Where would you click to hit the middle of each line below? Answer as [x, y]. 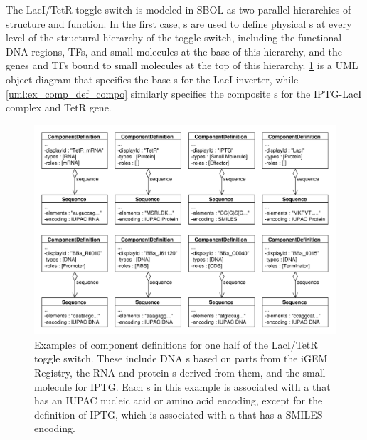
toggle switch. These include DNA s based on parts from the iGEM [181, 358]
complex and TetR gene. [59, 107]
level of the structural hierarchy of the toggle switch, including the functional [174, 37]
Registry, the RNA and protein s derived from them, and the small [180, 372]
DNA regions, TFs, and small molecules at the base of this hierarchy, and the [174, 51]
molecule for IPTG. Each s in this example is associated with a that [182, 386]
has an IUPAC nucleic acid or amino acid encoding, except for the [179, 400]
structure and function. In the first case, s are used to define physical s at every [179, 23]
